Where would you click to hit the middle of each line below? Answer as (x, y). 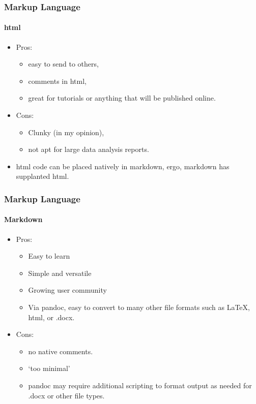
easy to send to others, (63, 64)
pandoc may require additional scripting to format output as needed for (140, 385)
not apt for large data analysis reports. (89, 149)
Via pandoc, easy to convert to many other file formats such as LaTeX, (139, 307)
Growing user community (67, 290)
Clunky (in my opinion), (66, 132)
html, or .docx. (51, 317)
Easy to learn (49, 256)
